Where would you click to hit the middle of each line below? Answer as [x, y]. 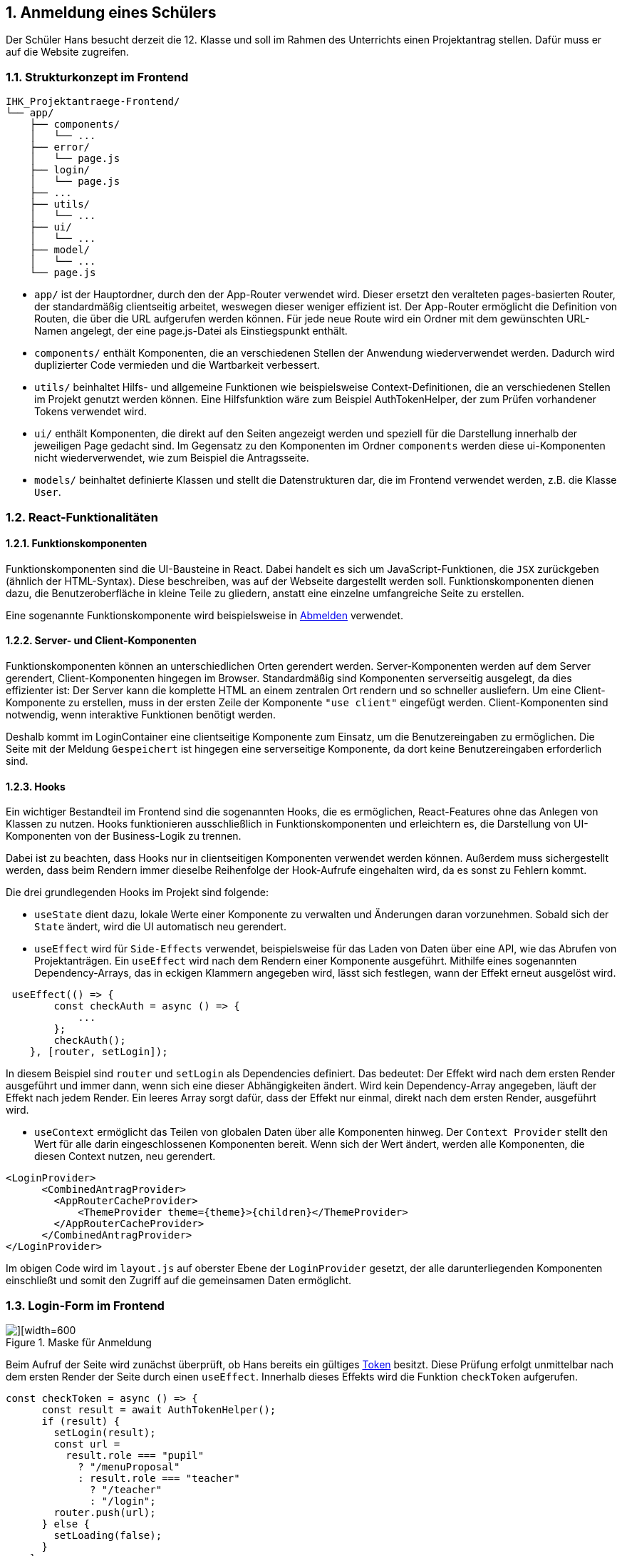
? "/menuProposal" [129, 1466]
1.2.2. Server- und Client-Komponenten [101, 641]
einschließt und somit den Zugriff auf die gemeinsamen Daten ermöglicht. [179, 1281]
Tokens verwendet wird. [90, 412]
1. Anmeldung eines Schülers [111, 12]
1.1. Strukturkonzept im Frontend [97, 77]
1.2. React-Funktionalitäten [82, 517]
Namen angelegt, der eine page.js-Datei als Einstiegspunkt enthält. [191, 331]
